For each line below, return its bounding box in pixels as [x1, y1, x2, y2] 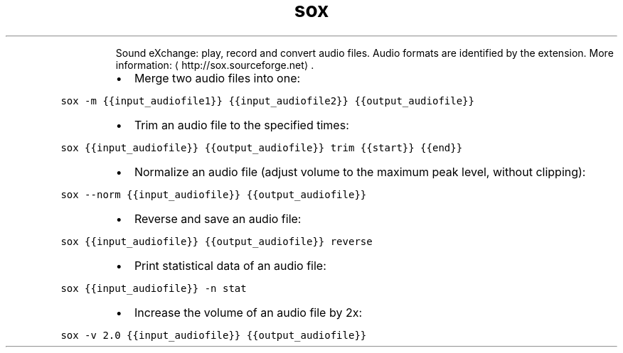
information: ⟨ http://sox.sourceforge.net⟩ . [115, 58, 314, 71]
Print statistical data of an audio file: [134, 258, 326, 273]
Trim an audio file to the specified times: [134, 117, 349, 132]
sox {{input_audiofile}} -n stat [60, 282, 247, 294]
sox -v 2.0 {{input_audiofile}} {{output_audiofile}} [60, 329, 367, 341]
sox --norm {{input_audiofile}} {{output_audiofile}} [60, 188, 367, 200]
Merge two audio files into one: [134, 70, 301, 85]
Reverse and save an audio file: [134, 211, 302, 226]
